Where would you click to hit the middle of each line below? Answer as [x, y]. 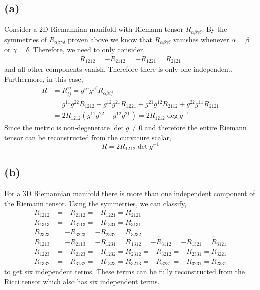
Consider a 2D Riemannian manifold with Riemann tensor [94, 29]
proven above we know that [110, 39]
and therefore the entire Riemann [196, 127]
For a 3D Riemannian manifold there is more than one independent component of [130, 193]
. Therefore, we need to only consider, [87, 50]
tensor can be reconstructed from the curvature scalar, [88, 137]
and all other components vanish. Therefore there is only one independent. [118, 69]
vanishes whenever [201, 39]
